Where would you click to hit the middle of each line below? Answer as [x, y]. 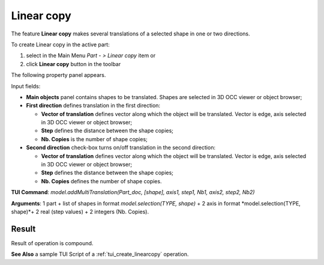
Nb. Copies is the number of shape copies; [94, 139]
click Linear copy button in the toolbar [73, 64]
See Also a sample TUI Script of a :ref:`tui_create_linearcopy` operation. [100, 254]
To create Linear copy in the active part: [61, 44]
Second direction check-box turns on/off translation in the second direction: [121, 148]
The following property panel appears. [58, 75]
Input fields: [26, 86]
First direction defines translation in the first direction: [93, 106]
